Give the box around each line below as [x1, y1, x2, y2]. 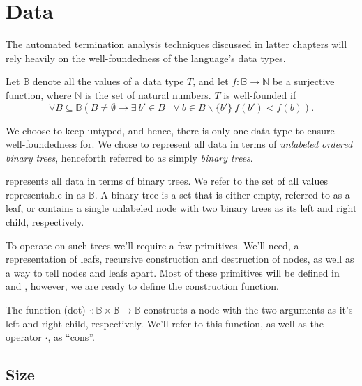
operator [6, 330, 42, 344]
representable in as [6, 187, 86, 201]
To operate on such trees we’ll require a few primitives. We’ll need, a [6, 238, 299, 252]
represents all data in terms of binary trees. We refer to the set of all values [6, 173, 328, 188]
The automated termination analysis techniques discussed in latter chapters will [6, 37, 347, 52]
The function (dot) [6, 302, 86, 317]
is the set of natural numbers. [84, 87, 211, 102]
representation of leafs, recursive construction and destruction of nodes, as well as [6, 252, 354, 266]
